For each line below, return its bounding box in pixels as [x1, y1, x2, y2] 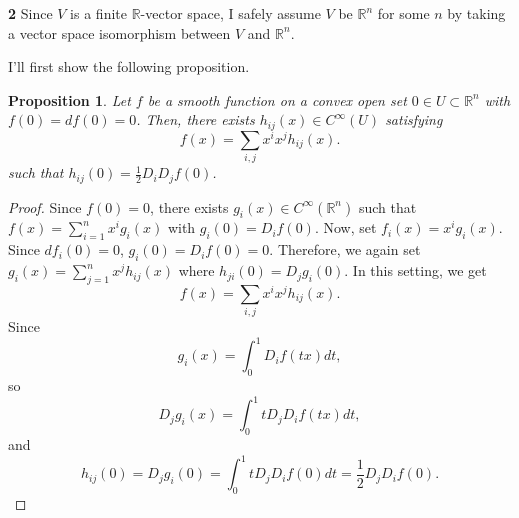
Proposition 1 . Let [8, 89, 131, 110]
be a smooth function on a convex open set [147, 89, 407, 110]
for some [377, 3, 430, 23]
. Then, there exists [136, 109, 255, 130]
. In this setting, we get [344, 260, 487, 281]
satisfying [385, 109, 443, 130]
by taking [447, 3, 506, 23]
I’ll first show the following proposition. [8, 56, 250, 77]
